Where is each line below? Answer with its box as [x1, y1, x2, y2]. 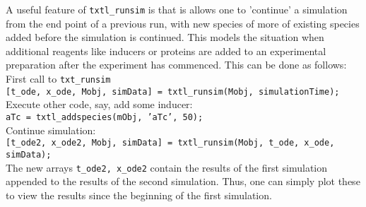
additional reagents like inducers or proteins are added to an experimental [6, 43, 326, 58]
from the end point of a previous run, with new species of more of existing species [6, 16, 360, 30]
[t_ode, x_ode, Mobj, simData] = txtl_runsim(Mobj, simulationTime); [6, 86, 340, 97]
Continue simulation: [6, 122, 96, 137]
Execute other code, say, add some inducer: [6, 97, 193, 112]
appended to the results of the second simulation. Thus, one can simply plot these [6, 174, 360, 189]
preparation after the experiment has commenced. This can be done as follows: [6, 57, 347, 72]
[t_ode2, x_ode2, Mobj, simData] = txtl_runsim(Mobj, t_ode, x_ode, [6, 138, 335, 148]
